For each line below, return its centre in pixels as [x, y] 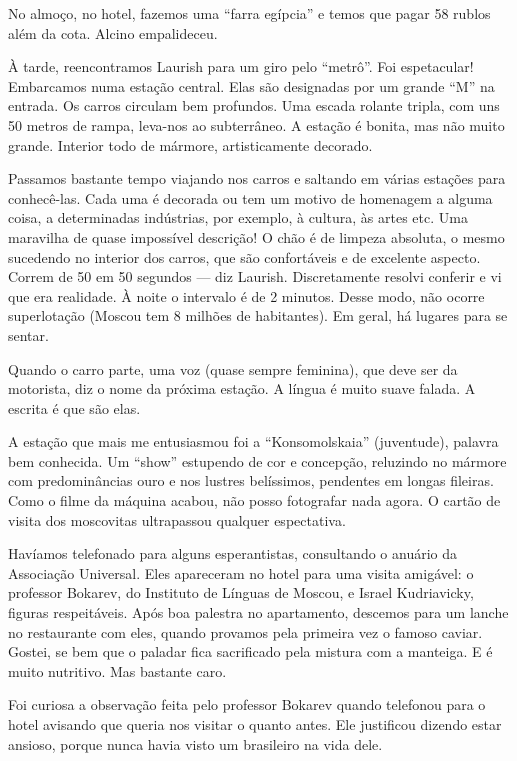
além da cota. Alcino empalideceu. [113, 32]
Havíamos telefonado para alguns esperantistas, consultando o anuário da [232, 553]
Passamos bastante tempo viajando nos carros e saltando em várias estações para [257, 178]
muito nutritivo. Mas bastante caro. [117, 670]
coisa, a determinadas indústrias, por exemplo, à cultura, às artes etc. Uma [238, 217]
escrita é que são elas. [74, 407]
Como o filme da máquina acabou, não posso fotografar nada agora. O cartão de [254, 500]
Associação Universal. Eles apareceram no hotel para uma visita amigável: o [241, 572]
